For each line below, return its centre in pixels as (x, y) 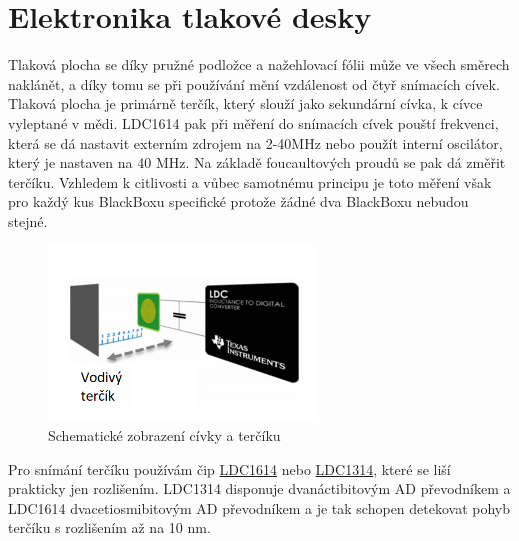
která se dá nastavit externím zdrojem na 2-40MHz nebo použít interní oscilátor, (255, 142)
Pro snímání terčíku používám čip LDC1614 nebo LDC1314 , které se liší (229, 468)
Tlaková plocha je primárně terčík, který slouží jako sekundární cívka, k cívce (245, 103)
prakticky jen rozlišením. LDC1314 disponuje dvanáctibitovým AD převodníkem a (259, 488)
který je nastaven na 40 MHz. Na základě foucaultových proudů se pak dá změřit (257, 162)
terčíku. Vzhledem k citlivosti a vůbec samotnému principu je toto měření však (250, 181)
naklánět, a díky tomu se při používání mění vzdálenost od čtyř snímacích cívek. (254, 83)
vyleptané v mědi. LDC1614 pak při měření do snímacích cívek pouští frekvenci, (253, 122)
